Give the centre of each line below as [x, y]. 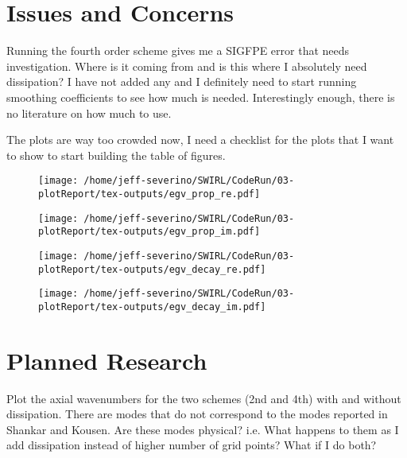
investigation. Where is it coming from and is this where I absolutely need [187, 66]
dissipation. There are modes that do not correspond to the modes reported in [197, 414]
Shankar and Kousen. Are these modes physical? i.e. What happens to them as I [203, 429]
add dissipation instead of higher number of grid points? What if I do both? [192, 445]
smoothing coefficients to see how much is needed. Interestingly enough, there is [201, 97]
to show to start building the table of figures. [116, 155]
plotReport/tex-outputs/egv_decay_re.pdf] [152, 269]
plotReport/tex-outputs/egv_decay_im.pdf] [152, 307]
